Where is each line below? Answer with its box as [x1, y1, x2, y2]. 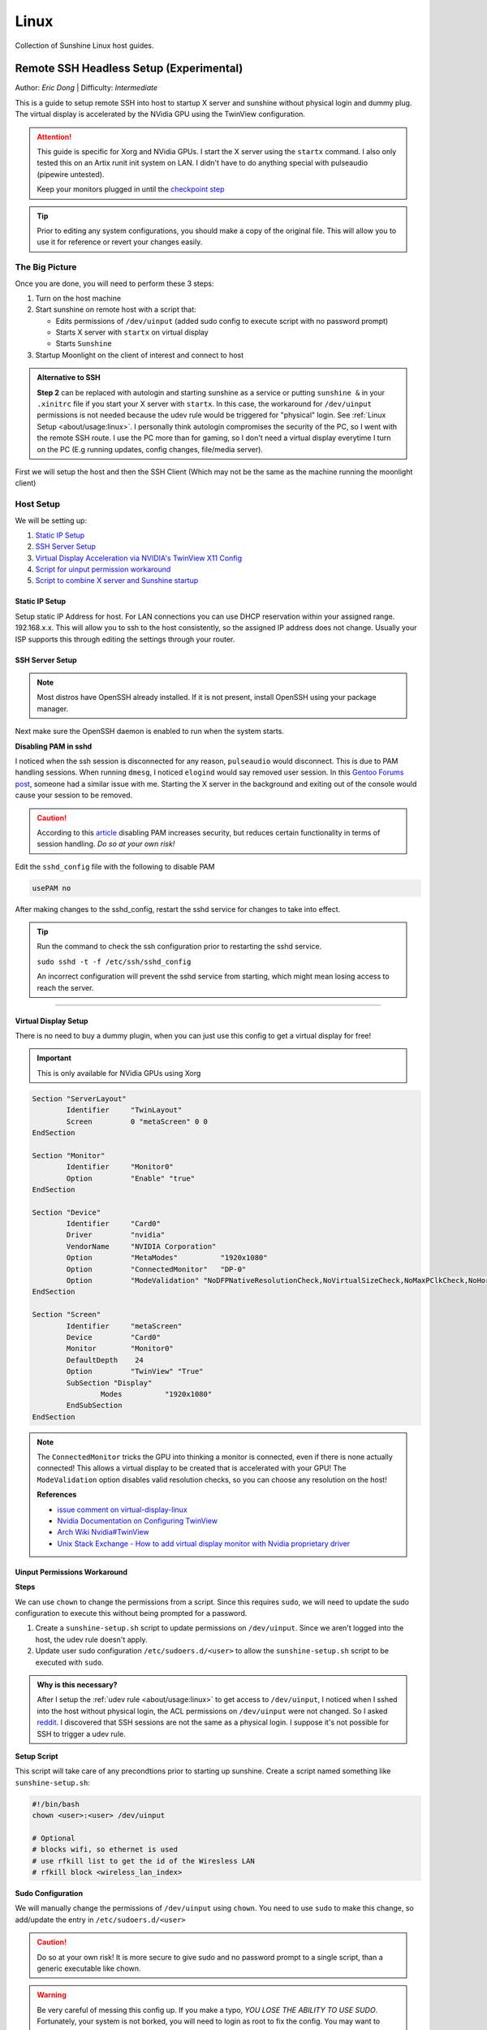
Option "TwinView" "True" [66, 1367, 204, 1376]
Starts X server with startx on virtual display [55, 327, 209, 337]
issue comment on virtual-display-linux [57, 1505, 188, 1514]
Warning [37, 1990, 67, 2000]
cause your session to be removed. [15, 790, 133, 800]
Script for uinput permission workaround [35, 564, 171, 574]
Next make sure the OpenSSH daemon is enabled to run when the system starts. [15, 727, 284, 736]
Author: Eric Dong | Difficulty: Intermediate [15, 83, 158, 93]
